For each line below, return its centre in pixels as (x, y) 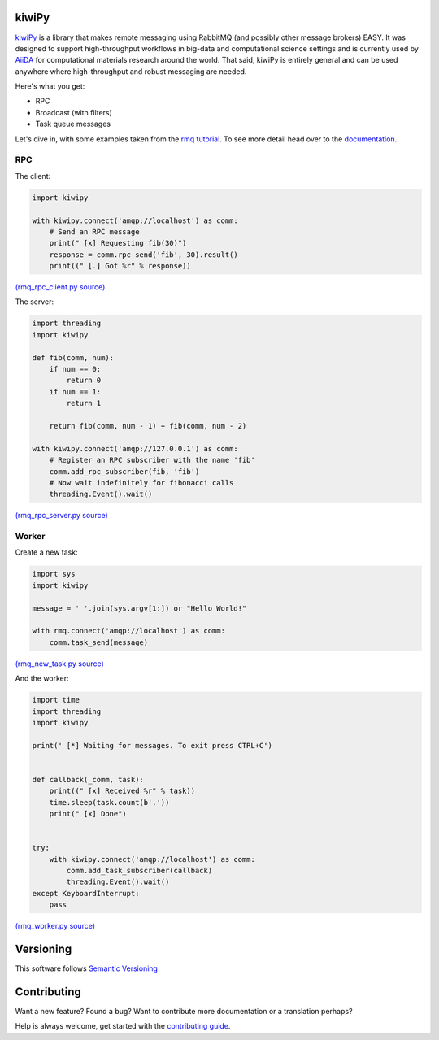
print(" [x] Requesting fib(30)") (118, 243)
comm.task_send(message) (99, 642)
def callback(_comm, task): (88, 779)
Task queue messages (73, 124)
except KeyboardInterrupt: (86, 893)
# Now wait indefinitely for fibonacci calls (141, 483)
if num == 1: (75, 392)
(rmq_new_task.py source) (60, 664)
